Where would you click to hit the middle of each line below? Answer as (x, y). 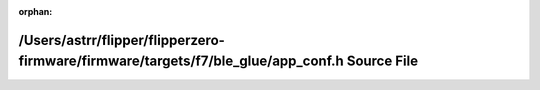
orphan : (35, 11)
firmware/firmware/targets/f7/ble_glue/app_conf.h (181, 61)
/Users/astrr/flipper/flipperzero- (121, 40)
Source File (382, 61)
